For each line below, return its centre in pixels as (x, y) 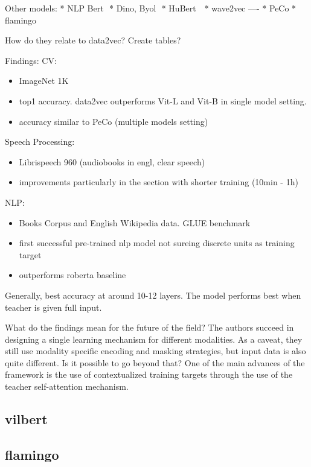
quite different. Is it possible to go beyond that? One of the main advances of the (155, 362)
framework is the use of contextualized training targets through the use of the (149, 374)
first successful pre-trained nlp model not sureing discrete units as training (157, 243)
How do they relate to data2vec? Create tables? (93, 40)
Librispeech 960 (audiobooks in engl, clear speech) (112, 161)
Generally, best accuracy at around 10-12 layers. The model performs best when (153, 295)
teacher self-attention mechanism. (67, 386)
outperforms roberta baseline (72, 275)
